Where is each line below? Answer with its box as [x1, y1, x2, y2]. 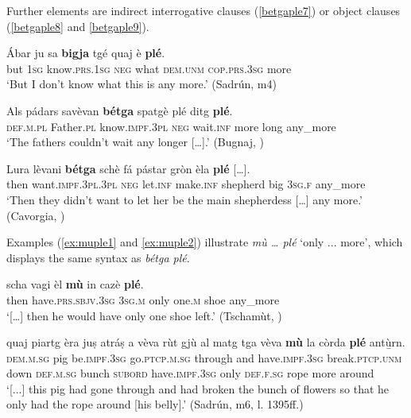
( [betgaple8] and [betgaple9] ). [6, 17, 149, 34]
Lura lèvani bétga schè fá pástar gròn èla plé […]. [6, 160, 250, 176]
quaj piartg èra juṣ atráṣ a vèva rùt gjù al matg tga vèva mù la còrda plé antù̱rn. [6, 334, 405, 350]
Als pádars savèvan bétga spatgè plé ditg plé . [6, 102, 233, 118]
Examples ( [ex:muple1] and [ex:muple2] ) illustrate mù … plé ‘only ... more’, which [6, 234, 403, 250]
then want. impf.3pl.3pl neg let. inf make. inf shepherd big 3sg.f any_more [6, 176, 366, 192]
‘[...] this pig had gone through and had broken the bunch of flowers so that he [6, 380, 390, 397]
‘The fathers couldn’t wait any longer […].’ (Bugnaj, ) [6, 134, 264, 150]
